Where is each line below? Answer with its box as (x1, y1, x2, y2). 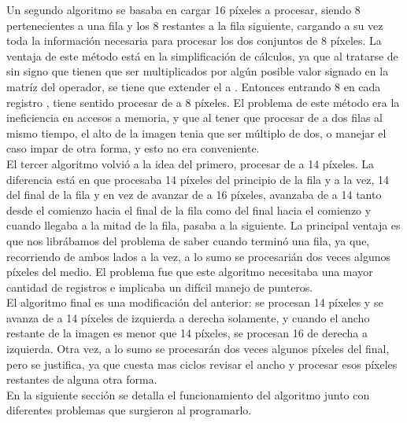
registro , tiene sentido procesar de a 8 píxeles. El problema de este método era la (6, 94, 400, 110)
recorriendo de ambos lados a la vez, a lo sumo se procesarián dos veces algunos (6, 248, 391, 264)
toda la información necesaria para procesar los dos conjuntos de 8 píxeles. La (6, 32, 382, 49)
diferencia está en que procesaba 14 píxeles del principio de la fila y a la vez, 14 (6, 171, 390, 187)
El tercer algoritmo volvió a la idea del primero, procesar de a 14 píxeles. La (6, 155, 375, 171)
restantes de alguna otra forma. (6, 371, 157, 388)
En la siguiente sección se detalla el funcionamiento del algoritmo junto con (6, 386, 370, 403)
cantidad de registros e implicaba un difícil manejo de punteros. (6, 278, 313, 295)
